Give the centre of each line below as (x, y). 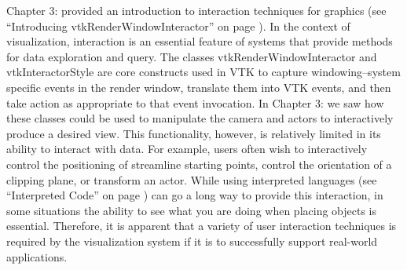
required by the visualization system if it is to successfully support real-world (192, 241)
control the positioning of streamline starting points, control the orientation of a (199, 164)
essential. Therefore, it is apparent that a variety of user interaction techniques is (202, 226)
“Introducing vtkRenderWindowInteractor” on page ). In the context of (178, 26)
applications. (37, 256)
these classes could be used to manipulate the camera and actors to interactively (200, 118)
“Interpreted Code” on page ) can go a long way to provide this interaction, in (195, 195)
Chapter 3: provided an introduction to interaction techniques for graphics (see (196, 10)
